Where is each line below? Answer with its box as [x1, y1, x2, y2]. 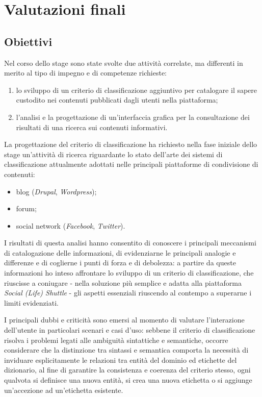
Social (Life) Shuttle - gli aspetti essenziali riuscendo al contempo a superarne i [4, 287, 252, 298]
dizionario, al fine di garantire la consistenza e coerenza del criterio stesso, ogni [4, 364, 251, 375]
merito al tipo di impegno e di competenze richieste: [4, 67, 167, 78]
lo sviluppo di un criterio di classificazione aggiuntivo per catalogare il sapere [16, 84, 257, 95]
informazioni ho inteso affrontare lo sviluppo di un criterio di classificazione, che [4, 267, 254, 278]
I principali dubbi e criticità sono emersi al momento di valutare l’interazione [4, 314, 245, 325]
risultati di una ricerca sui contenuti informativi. [16, 121, 168, 132]
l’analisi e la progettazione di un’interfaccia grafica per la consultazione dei [16, 111, 250, 122]
